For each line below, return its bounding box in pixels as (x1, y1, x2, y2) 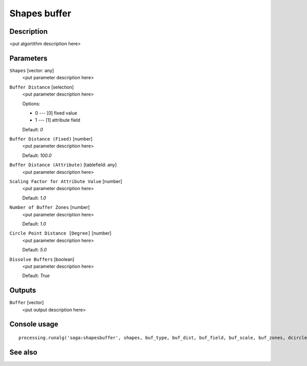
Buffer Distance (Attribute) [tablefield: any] (9, 162, 117, 168)
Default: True (22, 272, 50, 279)
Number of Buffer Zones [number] (9, 204, 90, 211)
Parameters (9, 54, 48, 62)
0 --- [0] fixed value (35, 110, 78, 116)
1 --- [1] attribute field (35, 117, 80, 123)
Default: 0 (22, 126, 43, 132)
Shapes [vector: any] (9, 67, 54, 74)
